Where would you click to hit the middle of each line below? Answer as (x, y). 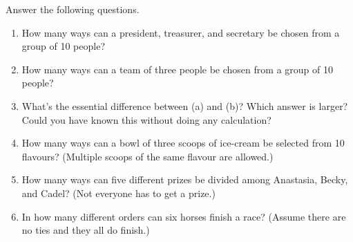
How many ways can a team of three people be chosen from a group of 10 (177, 69)
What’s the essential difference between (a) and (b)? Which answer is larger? (185, 105)
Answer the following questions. (73, 9)
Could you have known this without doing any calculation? (146, 119)
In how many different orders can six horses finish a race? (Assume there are (184, 216)
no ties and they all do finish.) (86, 230)
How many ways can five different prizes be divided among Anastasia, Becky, (185, 179)
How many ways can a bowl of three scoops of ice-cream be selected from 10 (183, 143)
